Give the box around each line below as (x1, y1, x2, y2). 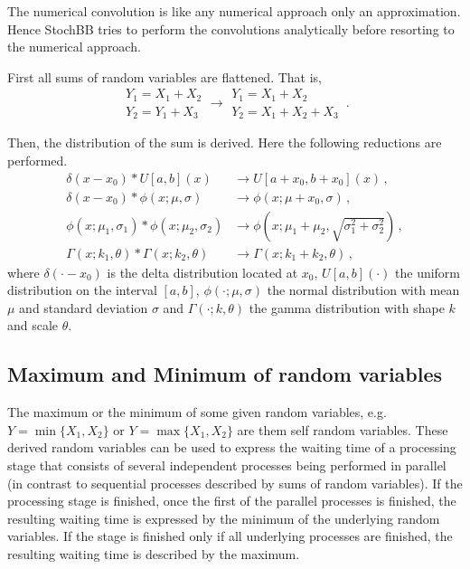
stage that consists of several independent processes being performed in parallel (7, 456, 446, 475)
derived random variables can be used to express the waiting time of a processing (7, 438, 456, 457)
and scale (7, 316, 59, 335)
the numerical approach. (7, 37, 141, 56)
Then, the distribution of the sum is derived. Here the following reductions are (7, 133, 442, 152)
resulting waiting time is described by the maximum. (7, 544, 300, 563)
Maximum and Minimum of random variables (7, 360, 443, 388)
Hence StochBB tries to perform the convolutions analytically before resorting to (7, 19, 455, 38)
